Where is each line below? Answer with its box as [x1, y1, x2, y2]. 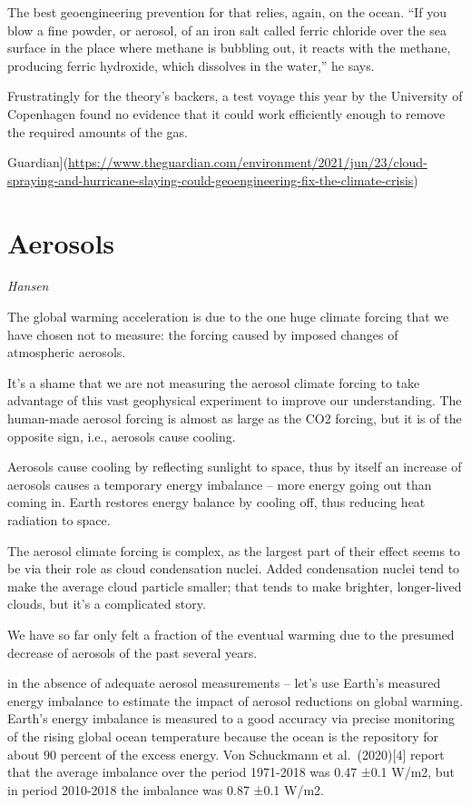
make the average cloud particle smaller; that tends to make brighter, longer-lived [7, 576, 462, 595]
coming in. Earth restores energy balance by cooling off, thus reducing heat [7, 493, 426, 512]
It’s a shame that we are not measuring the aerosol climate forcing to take [7, 373, 420, 392]
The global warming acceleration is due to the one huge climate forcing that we [7, 307, 449, 326]
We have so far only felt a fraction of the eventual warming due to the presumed [7, 624, 455, 643]
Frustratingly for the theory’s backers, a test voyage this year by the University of [7, 86, 463, 105]
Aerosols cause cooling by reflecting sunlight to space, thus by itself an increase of [7, 457, 462, 476]
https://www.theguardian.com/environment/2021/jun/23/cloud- [68, 153, 427, 172]
